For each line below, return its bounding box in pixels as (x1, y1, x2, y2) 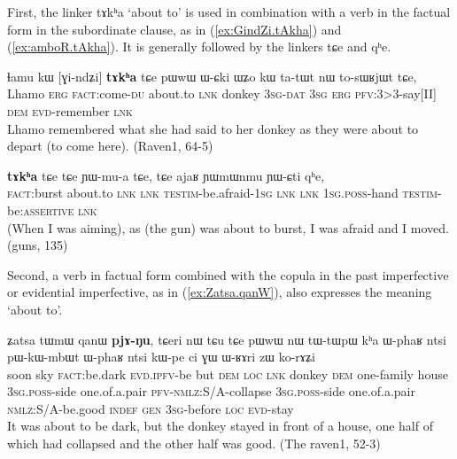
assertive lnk (23, 200, 97, 219)
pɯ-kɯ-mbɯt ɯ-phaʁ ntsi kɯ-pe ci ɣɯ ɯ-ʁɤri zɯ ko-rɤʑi (7, 347, 315, 366)
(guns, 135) (7, 236, 68, 254)
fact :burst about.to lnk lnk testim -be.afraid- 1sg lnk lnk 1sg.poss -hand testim (7, 183, 438, 202)
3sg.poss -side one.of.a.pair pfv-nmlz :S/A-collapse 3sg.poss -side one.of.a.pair (7, 382, 415, 401)
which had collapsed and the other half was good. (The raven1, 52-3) (7, 434, 381, 453)
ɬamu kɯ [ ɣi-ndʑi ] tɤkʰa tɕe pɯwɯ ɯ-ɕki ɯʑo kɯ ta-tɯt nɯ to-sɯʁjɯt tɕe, (7, 66, 417, 85)
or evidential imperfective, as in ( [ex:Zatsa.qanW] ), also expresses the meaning (7, 283, 432, 301)
